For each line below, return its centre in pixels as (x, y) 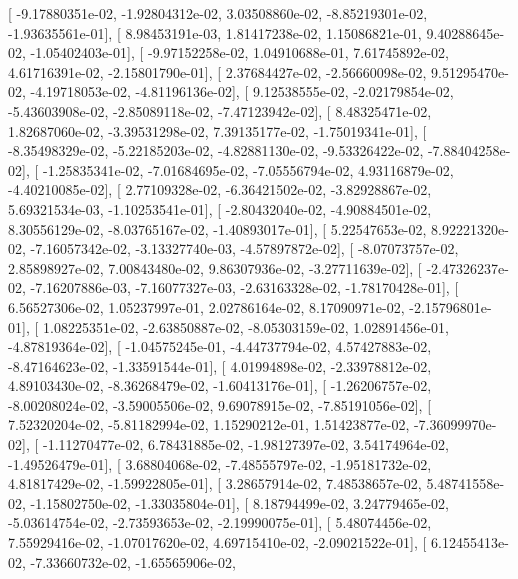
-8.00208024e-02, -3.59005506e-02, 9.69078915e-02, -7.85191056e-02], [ (220, 404)
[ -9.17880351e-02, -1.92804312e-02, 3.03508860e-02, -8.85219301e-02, (218, 13)
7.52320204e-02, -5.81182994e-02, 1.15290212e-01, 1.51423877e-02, (209, 424)
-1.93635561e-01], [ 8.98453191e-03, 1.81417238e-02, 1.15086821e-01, (215, 32)
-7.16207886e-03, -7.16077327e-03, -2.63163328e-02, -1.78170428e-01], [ (244, 287)
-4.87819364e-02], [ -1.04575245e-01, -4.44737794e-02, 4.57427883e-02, (220, 346)
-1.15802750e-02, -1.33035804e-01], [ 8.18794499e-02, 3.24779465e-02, (239, 502)
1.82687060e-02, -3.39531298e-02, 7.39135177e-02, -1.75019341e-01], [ (217, 130)
